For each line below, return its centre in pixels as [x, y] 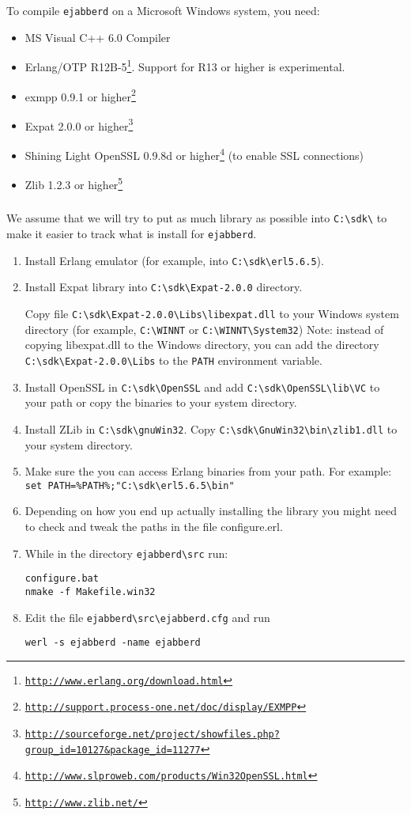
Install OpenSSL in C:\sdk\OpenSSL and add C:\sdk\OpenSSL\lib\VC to [202, 387]
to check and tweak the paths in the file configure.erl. [154, 526]
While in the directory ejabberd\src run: [126, 553]
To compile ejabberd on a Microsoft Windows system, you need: [163, 10]
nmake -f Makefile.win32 [90, 591]
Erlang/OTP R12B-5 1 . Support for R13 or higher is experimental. [185, 65]
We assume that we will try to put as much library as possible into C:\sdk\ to [197, 218]
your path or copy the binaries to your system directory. [161, 402]
